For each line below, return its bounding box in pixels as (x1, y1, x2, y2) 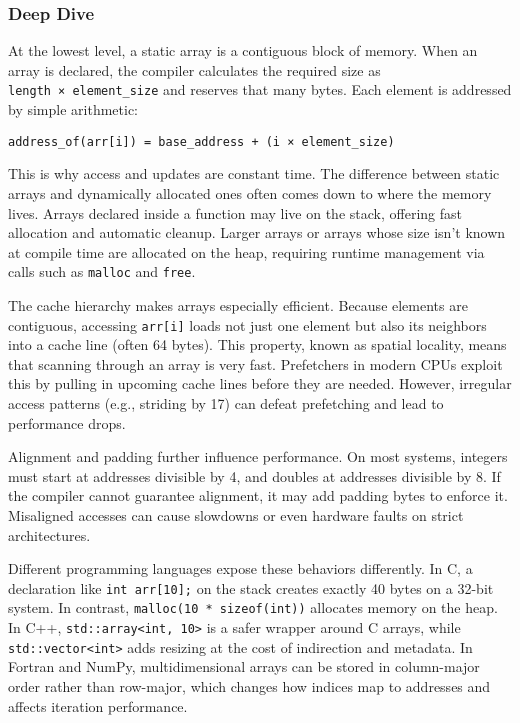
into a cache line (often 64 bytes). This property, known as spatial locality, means (8, 334, 507, 355)
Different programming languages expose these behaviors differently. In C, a (8, 558, 473, 579)
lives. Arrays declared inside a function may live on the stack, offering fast (8, 202, 462, 223)
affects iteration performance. (8, 695, 188, 716)
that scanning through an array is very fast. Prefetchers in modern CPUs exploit (8, 353, 503, 374)
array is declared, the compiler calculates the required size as (8, 59, 381, 80)
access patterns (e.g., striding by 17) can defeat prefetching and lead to (8, 392, 444, 413)
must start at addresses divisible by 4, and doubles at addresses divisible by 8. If (8, 465, 501, 486)
